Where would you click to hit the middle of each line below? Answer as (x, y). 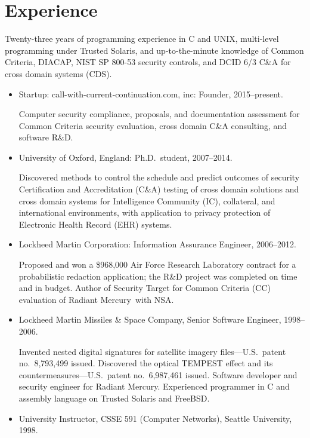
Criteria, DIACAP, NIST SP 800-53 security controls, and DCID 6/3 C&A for (148, 62)
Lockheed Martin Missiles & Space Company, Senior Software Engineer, (150, 319)
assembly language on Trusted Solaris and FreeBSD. (114, 398)
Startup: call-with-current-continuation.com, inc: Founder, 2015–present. (151, 94)
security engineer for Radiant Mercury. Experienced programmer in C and (154, 386)
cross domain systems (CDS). (58, 73)
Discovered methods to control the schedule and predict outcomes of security (159, 177)
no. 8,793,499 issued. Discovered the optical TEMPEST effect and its (146, 363)
